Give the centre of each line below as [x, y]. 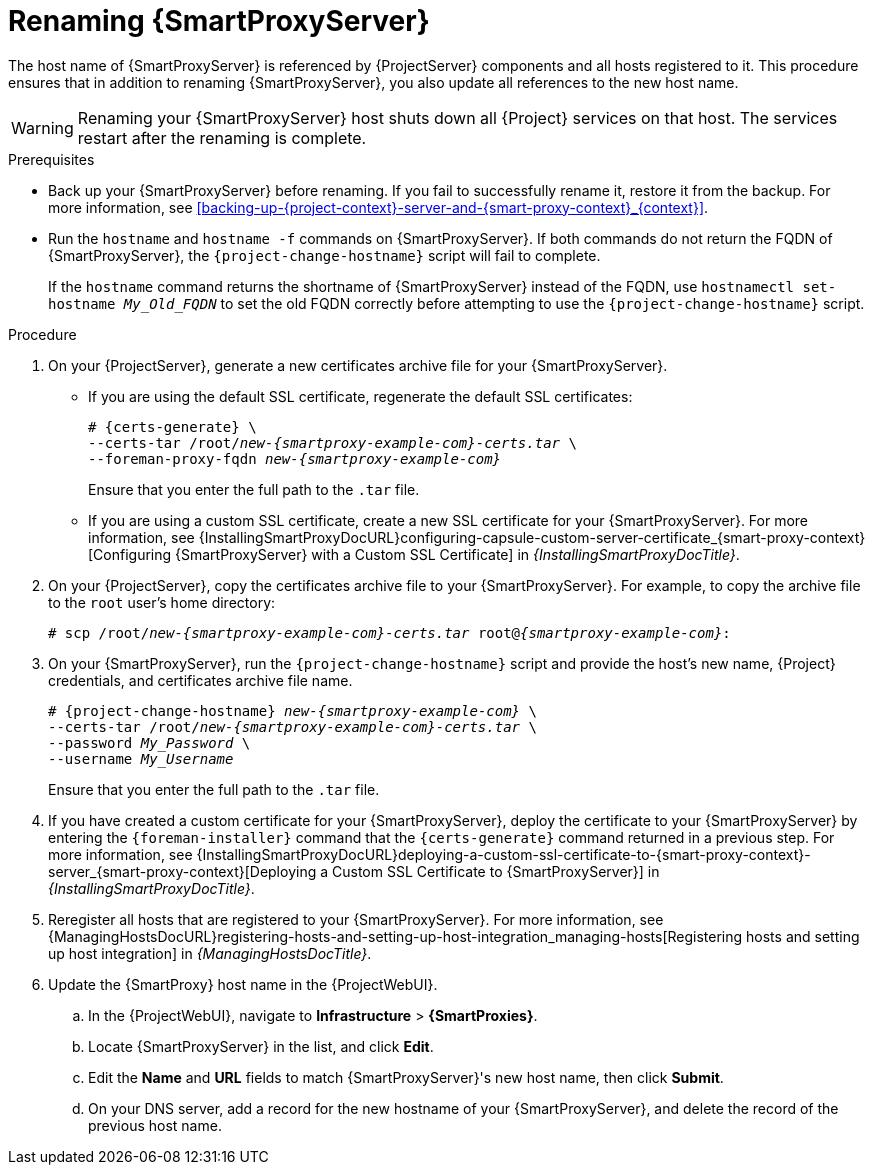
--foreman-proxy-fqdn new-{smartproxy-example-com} [295, 458]
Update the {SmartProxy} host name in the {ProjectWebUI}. [243, 984]
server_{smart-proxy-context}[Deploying [182, 871]
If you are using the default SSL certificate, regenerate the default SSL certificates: [360, 396]
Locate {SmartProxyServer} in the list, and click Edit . [261, 1046]
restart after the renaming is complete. [222, 137]
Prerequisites [51, 159]
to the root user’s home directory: [162, 602]
